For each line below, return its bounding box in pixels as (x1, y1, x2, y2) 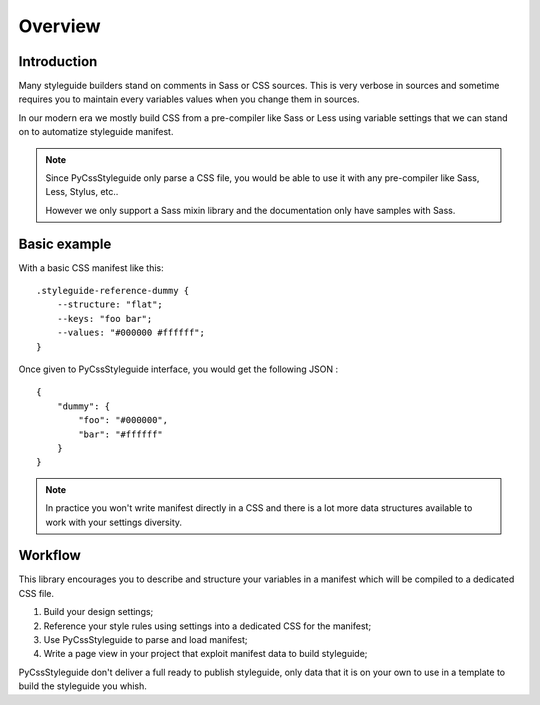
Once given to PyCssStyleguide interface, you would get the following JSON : (18, 363, 339, 375)
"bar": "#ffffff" (78, 428, 164, 440)
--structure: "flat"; (56, 299, 164, 310)
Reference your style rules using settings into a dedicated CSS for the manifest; (43, 620, 372, 632)
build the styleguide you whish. (18, 680, 147, 692)
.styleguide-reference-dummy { (36, 285, 190, 297)
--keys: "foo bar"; (56, 313, 153, 324)
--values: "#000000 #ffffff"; (56, 327, 205, 339)
